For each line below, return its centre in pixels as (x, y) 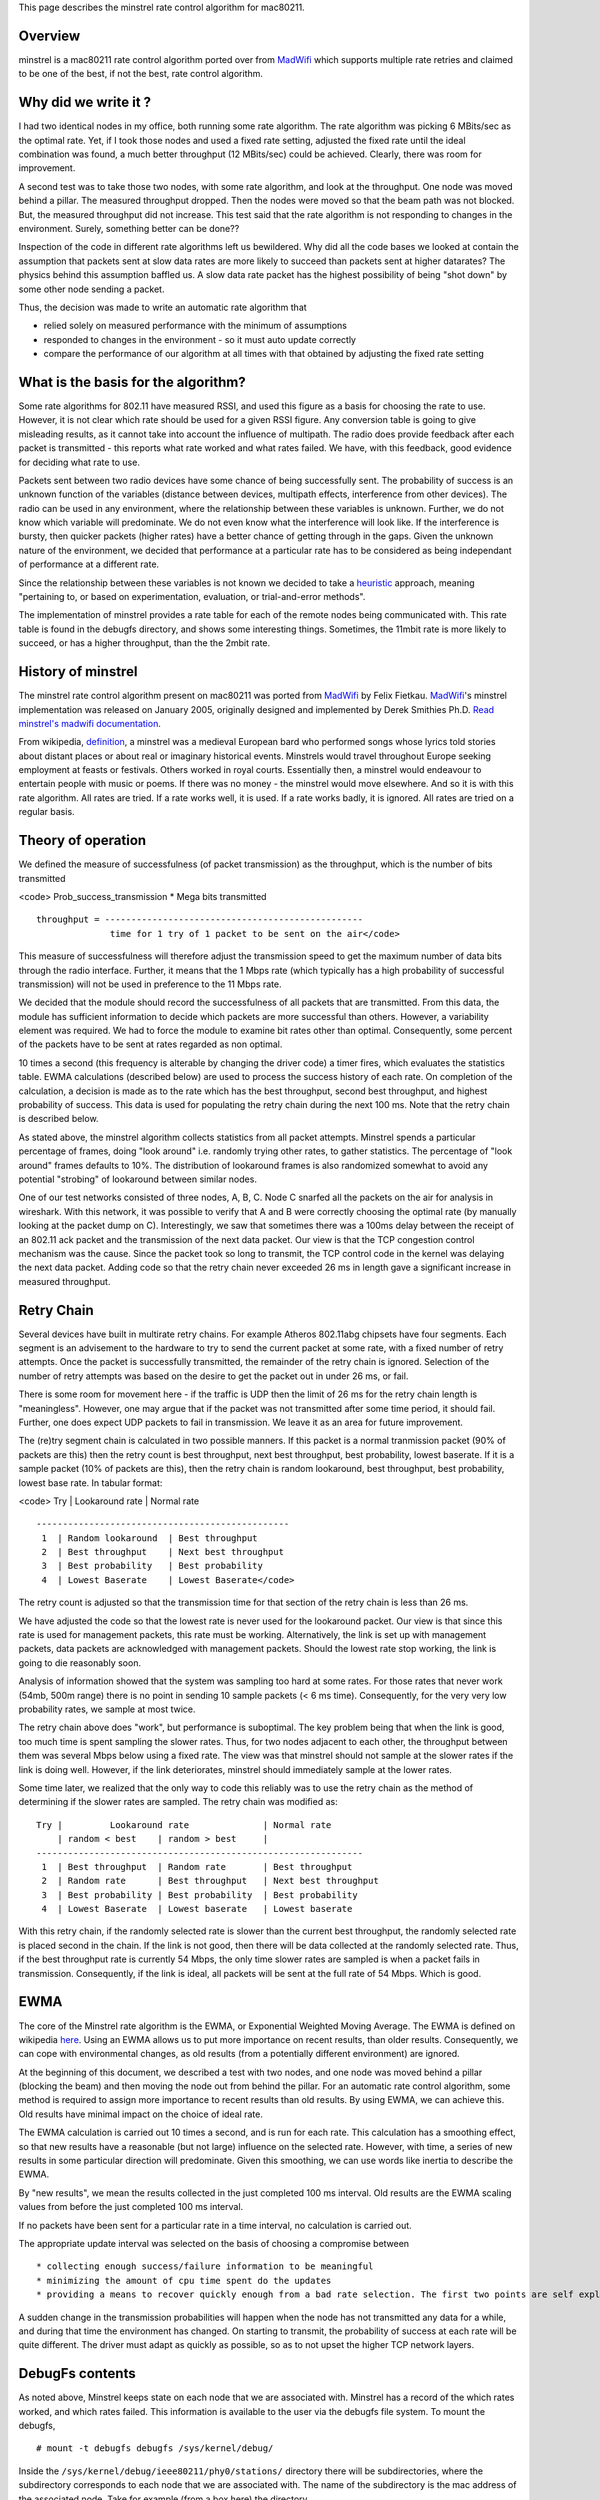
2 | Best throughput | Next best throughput (163, 1552)
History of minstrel (78, 671)
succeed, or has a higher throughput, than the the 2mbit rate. (144, 643)
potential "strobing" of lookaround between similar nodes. (137, 1179)
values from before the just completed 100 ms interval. (131, 2207)
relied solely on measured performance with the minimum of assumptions (195, 326)
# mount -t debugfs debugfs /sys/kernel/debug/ (155, 2448)
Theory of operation (82, 840)
